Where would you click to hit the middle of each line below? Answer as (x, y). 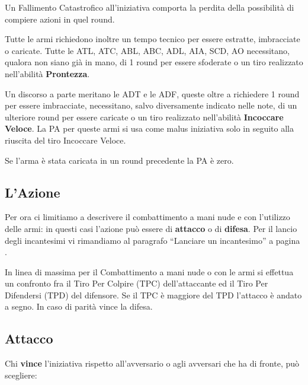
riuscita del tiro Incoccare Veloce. (65, 140)
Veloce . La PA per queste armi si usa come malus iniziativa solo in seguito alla (149, 128)
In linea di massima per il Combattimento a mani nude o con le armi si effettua (149, 271)
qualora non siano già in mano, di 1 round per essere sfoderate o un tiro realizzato (154, 62)
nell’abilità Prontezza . (47, 73)
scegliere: (21, 375)
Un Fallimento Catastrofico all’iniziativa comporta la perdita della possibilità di (150, 7)
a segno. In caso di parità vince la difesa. (79, 306)
